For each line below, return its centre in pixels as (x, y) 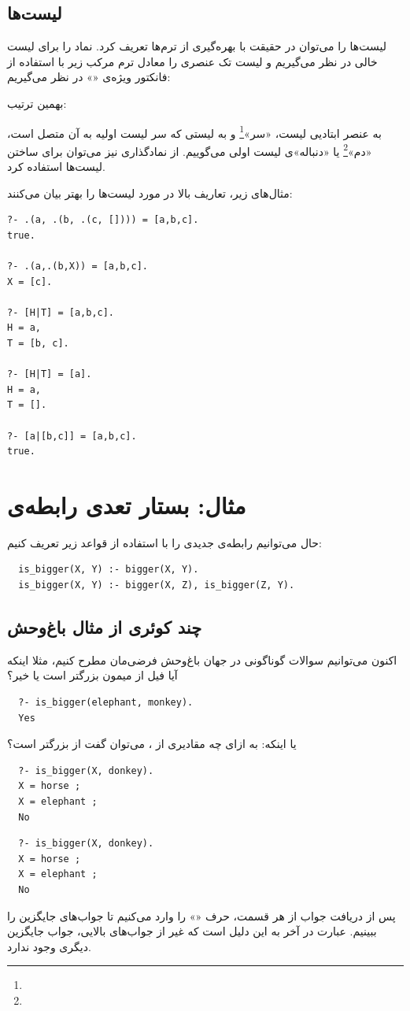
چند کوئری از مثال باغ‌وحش (105, 627)
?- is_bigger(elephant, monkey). (106, 703)
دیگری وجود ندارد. (49, 946)
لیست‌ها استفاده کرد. (56, 167)
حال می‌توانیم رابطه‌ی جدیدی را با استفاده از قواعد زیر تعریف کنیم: (164, 542)
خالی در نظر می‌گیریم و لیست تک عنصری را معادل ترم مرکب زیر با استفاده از (192, 61)
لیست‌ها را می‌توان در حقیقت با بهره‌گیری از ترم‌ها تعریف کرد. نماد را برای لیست (197, 46)
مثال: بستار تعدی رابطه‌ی (127, 504)
